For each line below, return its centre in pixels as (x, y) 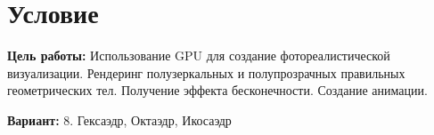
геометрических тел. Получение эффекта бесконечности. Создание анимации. (217, 90)
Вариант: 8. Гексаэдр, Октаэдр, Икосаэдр (119, 119)
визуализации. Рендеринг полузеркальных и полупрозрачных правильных (206, 72)
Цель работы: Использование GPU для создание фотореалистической (199, 56)
